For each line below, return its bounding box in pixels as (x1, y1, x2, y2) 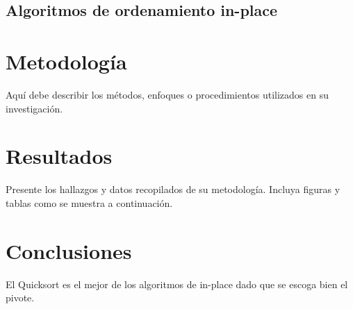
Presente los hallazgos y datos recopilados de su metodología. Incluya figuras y (6, 182, 340, 197)
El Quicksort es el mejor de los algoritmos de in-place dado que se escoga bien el (6, 276, 348, 291)
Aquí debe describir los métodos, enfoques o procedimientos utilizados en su (6, 87, 329, 101)
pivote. (6, 290, 35, 305)
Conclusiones (6, 236, 132, 265)
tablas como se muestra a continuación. (6, 195, 173, 210)
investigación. (6, 101, 63, 115)
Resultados (6, 142, 113, 170)
